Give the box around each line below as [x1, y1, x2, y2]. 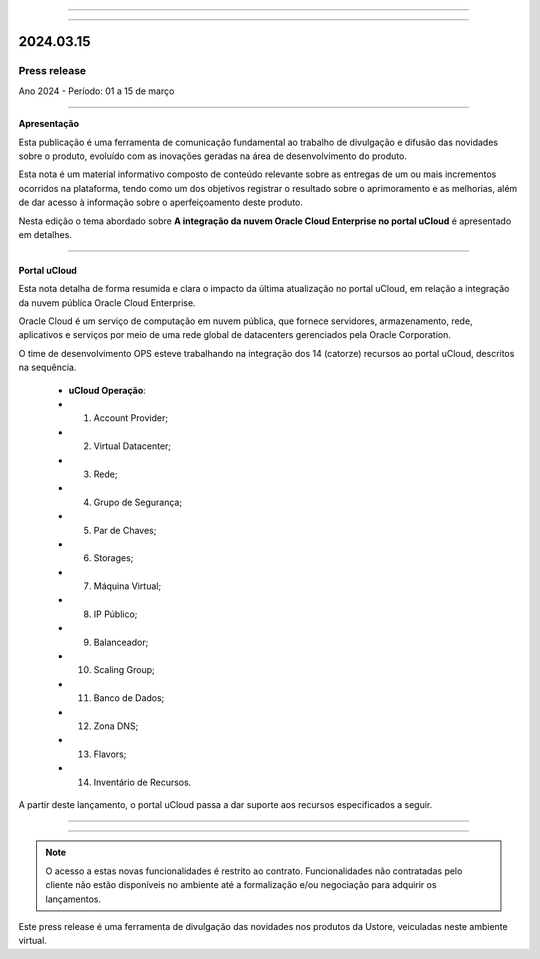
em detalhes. [18, 228, 72, 240]
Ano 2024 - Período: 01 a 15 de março [18, 85, 175, 97]
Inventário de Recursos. [93, 776, 192, 788]
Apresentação [18, 118, 80, 130]
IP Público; [93, 608, 138, 620]
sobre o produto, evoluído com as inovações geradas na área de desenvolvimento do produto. [18, 150, 407, 162]
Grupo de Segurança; [93, 496, 183, 508]
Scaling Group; [93, 664, 155, 676]
